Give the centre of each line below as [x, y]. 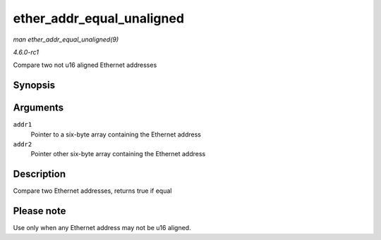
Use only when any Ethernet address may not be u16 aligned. [102, 228]
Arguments [38, 108]
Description [40, 174]
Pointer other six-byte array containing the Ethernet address [118, 154]
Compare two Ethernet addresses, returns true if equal [92, 191]
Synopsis [34, 86]
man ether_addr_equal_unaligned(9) [66, 39]
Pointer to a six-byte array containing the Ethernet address [116, 134]
